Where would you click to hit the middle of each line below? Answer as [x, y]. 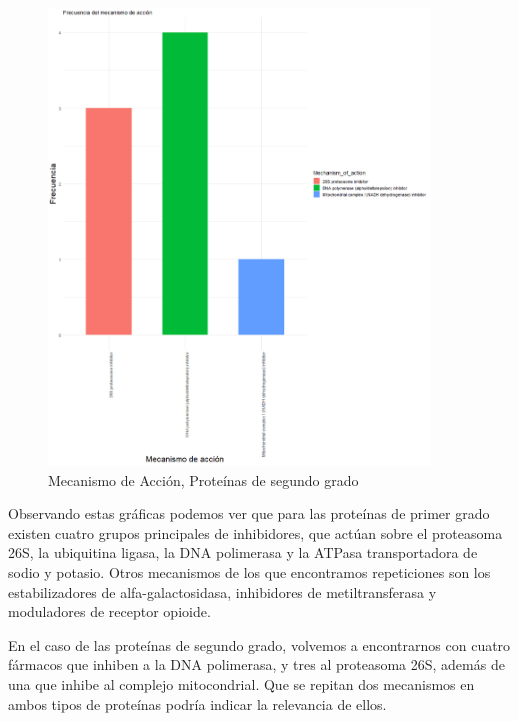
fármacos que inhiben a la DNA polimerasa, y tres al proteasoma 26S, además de [256, 664]
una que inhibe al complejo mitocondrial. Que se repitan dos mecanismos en [241, 684]
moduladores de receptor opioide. [109, 611]
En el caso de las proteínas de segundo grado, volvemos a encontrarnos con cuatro [259, 644]
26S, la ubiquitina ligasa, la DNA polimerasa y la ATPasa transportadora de [243, 552]
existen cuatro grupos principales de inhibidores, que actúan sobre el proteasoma [255, 532]
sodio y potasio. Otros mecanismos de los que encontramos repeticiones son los [249, 572]
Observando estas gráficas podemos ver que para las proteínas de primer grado [249, 513]
